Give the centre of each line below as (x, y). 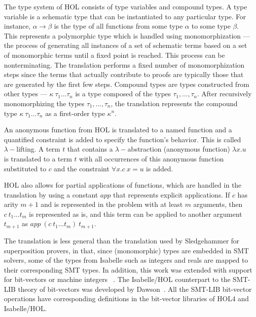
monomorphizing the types (44, 103)
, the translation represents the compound (174, 103)
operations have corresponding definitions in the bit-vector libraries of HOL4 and (127, 298)
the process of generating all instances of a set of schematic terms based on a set (126, 45)
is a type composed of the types (123, 94)
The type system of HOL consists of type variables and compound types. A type (126, 6)
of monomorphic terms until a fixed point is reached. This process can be (114, 55)
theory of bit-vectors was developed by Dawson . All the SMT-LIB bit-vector (135, 289)
